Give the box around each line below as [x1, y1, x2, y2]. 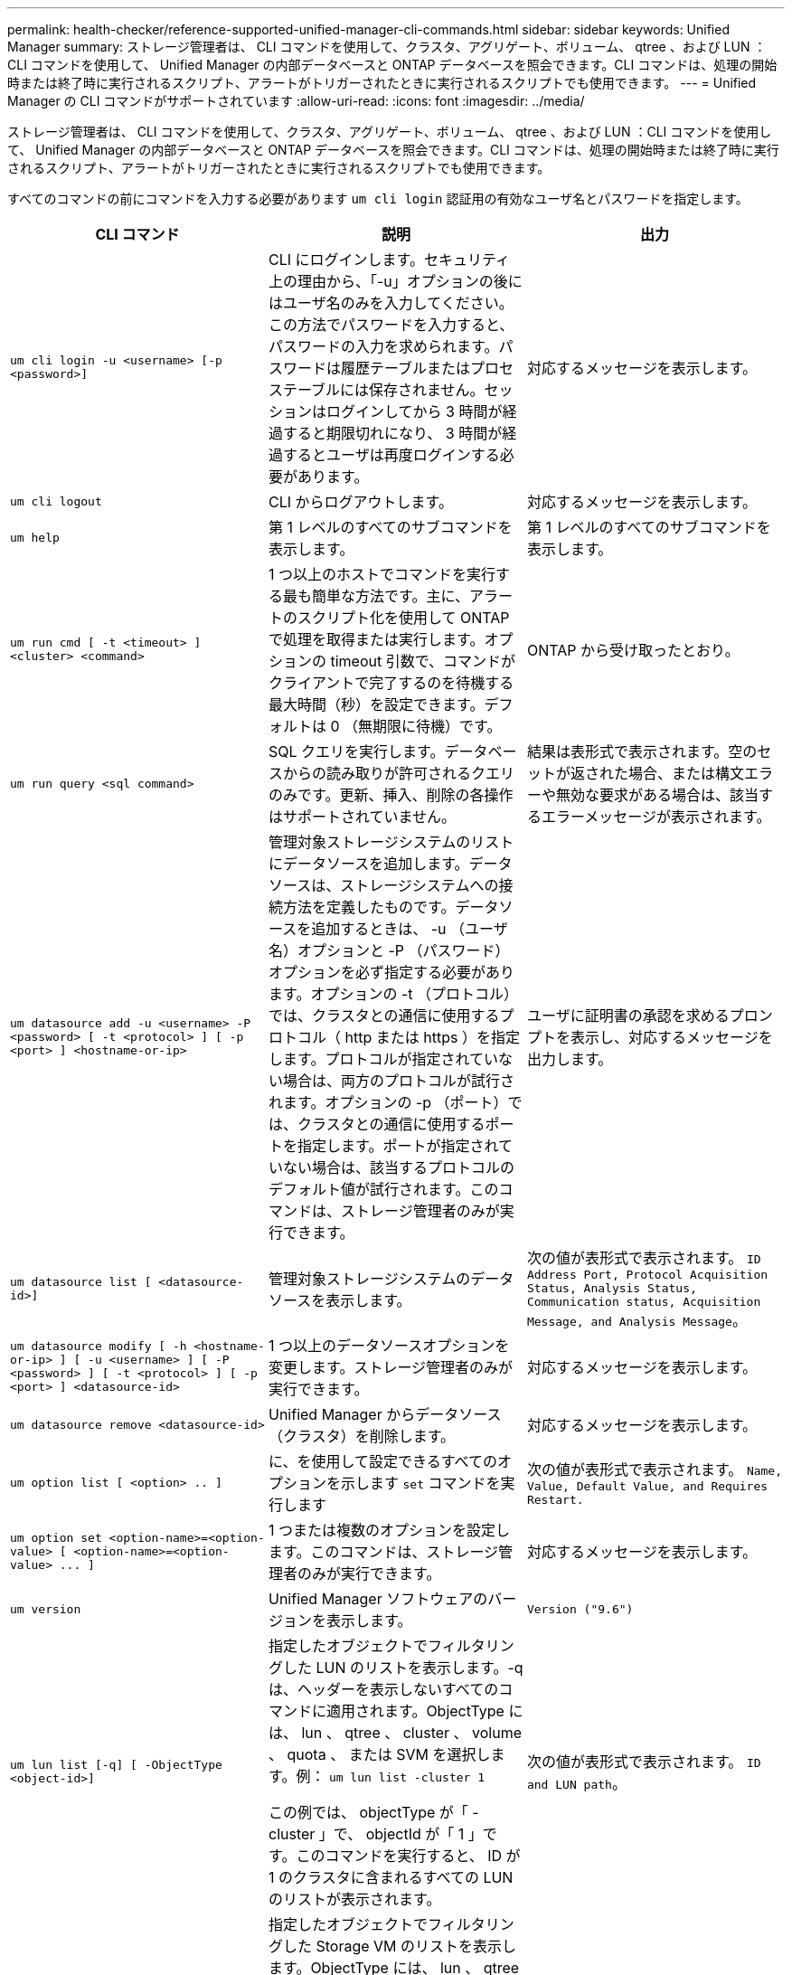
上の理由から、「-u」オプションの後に [268, 272, 523, 290]
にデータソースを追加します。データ [268, 855, 513, 873]
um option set [10, 1530, 102, 1545]
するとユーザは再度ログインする [282, 446, 500, 464]
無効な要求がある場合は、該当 [555, 786, 759, 804]
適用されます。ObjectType [325, 1702, 504, 1720]
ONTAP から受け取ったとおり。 [526, 641, 740, 659]
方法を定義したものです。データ [282, 898, 499, 916]
